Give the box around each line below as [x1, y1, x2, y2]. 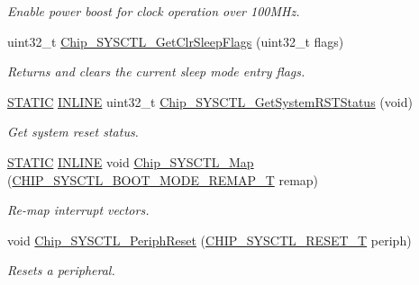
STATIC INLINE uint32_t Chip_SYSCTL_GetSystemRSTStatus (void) [7, 92, 413, 111]
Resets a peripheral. [7, 261, 115, 280]
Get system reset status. [7, 122, 139, 141]
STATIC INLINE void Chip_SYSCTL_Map [7, 152, 254, 171]
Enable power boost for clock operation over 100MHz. [7, 2, 300, 20]
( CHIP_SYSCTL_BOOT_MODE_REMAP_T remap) [7, 170, 319, 189]
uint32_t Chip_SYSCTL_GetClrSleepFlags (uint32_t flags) [7, 31, 344, 50]
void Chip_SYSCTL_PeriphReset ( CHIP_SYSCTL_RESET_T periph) [7, 230, 412, 249]
